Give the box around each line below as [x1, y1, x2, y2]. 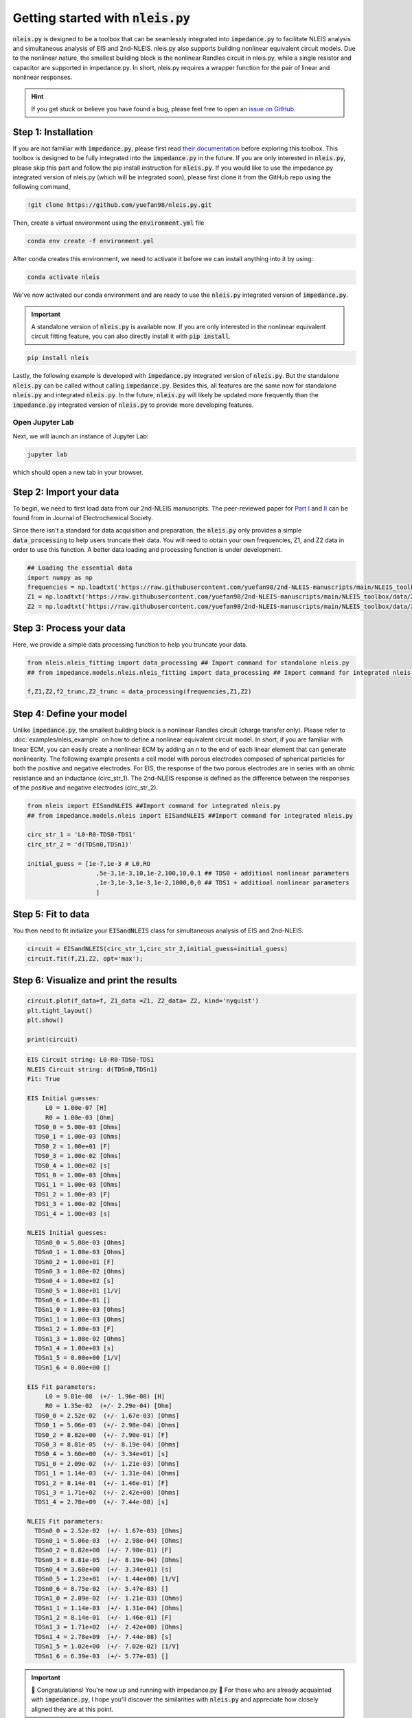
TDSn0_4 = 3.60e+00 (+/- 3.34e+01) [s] [34, 1565, 172, 1574]
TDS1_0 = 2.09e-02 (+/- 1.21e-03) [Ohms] [34, 1460, 180, 1467]
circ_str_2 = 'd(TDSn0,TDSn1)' [27, 840, 133, 848]
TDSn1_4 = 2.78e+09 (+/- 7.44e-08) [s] [34, 1633, 172, 1640]
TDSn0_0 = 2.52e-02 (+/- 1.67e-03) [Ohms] [34, 1527, 183, 1535]
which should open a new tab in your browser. [12, 468, 144, 476]
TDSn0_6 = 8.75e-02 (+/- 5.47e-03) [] [34, 1585, 169, 1592]
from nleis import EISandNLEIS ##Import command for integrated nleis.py [27, 802, 281, 810]
